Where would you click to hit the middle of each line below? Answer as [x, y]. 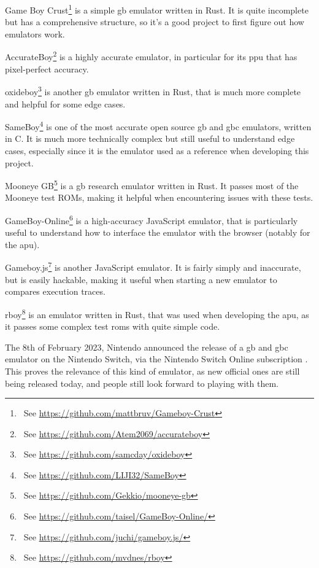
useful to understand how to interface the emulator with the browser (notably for [158, 232]
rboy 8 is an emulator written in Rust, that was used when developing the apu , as [157, 313]
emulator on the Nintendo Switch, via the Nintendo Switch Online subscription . [156, 359]
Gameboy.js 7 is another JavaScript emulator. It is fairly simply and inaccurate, [153, 266]
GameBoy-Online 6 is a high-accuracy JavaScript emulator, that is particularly [152, 220]
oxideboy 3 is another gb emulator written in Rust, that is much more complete [153, 91]
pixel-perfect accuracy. [47, 68]
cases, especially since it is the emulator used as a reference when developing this [157, 150]
